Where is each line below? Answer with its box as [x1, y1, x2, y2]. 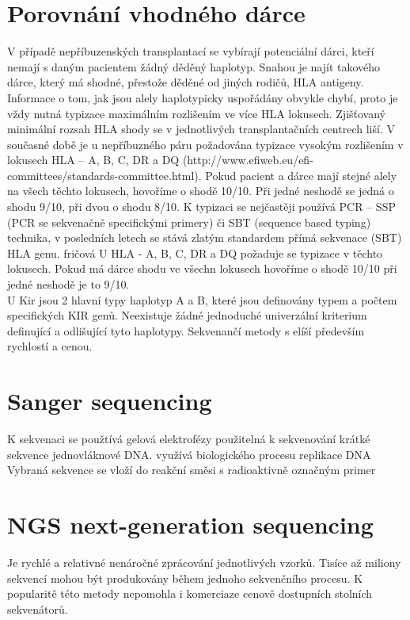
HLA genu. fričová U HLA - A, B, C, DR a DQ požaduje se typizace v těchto [7, 244, 383, 261]
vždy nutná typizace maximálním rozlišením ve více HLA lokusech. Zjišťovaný [7, 105, 385, 121]
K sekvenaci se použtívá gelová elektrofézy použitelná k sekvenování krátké [7, 431, 370, 447]
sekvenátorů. [7, 600, 68, 617]
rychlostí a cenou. [7, 338, 93, 354]
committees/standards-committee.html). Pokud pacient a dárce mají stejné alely [7, 166, 397, 183]
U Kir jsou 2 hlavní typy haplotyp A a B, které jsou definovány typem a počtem [7, 291, 397, 308]
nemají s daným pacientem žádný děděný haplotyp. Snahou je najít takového [7, 58, 381, 75]
